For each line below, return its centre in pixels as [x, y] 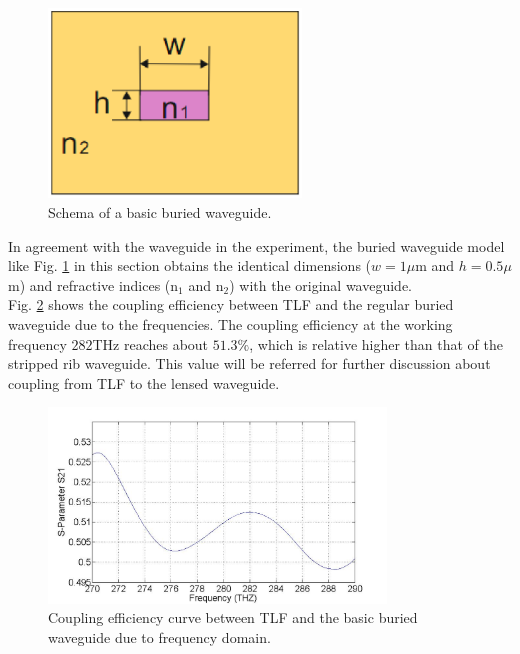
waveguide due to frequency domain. [159, 636]
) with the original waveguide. [320, 284]
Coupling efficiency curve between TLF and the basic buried [233, 617]
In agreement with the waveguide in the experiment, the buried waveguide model [256, 245]
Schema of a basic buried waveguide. [160, 212]
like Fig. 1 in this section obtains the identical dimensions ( [190, 265]
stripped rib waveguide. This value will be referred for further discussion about [249, 363]
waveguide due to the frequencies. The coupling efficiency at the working [230, 324]
